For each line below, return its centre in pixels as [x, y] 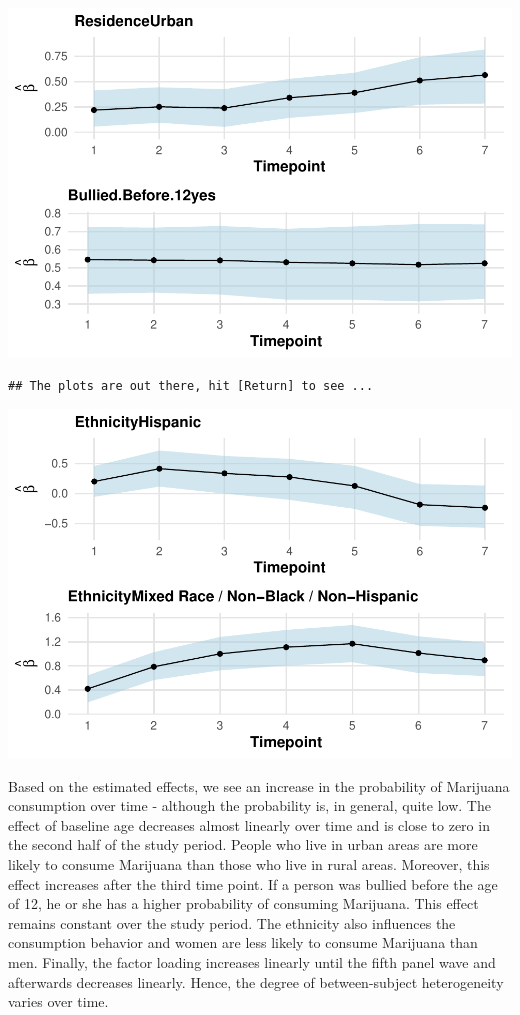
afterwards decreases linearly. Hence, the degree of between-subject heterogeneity [256, 981]
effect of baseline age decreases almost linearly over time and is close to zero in [249, 824]
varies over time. [58, 1001]
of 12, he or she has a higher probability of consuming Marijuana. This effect [243, 903]
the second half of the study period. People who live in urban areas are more [243, 844]
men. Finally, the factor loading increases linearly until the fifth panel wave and [252, 961]
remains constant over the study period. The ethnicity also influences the [232, 922]
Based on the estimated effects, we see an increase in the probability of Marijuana [259, 785]
